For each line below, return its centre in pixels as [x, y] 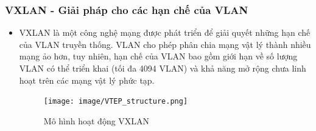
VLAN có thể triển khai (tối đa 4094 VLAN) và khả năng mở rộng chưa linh [163, 68]
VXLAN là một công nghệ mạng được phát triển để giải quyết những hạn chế [165, 32]
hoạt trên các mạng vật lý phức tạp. [87, 80]
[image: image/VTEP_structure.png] [116, 102]
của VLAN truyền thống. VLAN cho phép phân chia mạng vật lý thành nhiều [165, 44]
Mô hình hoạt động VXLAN [97, 120]
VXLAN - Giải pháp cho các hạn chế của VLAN [127, 9]
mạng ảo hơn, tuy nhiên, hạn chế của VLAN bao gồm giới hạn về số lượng [158, 56]
